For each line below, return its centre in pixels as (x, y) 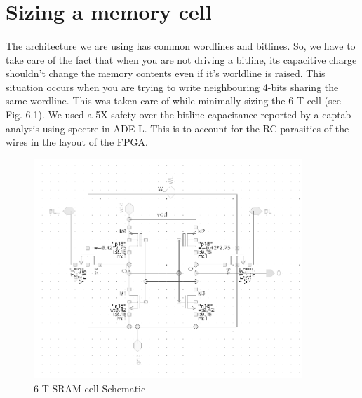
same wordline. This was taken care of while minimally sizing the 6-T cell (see (173, 101)
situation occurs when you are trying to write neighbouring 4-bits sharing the (172, 87)
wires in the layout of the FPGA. (77, 142)
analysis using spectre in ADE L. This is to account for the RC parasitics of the (177, 128)
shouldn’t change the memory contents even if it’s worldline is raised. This (166, 73)
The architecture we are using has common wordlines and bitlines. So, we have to (181, 45)
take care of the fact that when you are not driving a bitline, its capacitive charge (181, 59)
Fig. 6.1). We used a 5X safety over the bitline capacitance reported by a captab (179, 114)
